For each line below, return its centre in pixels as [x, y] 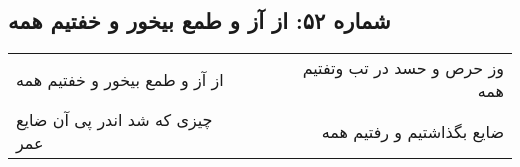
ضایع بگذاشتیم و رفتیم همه [412, 131]
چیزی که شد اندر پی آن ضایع [114, 120]
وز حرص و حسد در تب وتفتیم [403, 68]
